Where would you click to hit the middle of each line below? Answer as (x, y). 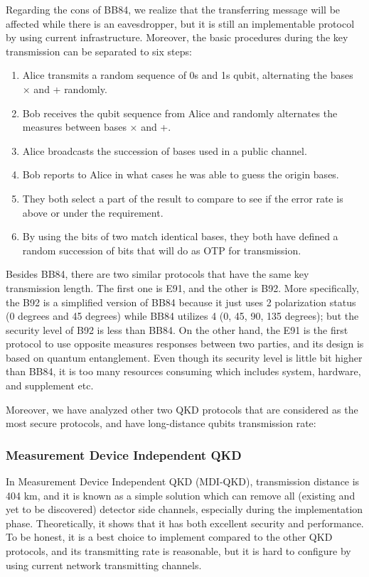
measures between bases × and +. (97, 127)
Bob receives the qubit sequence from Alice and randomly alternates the (180, 113)
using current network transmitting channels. (104, 565)
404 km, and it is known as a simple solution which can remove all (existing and (181, 495)
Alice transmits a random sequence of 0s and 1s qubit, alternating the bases (188, 75)
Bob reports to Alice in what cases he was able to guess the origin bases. (181, 174)
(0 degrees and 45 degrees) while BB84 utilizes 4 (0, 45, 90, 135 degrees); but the (182, 316)
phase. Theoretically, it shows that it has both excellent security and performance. (185, 523)
